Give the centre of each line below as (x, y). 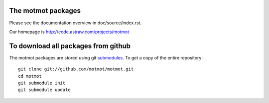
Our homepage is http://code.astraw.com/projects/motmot (69, 32)
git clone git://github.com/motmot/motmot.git (76, 69)
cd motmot (30, 76)
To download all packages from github (70, 46)
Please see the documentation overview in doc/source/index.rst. (75, 23)
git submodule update (44, 90)
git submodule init (42, 83)
